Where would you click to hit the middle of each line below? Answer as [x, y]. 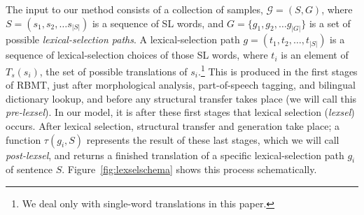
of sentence [29, 169]
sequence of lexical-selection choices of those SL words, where [137, 55]
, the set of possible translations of [113, 71]
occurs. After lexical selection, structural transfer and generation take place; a [173, 126]
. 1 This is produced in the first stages [278, 70]
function [23, 139]
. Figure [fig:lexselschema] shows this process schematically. [189, 169]
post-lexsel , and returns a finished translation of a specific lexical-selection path [175, 155]
